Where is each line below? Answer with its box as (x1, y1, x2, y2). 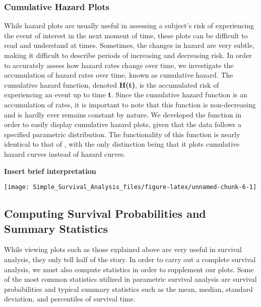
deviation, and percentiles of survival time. (4, 293, 136, 304)
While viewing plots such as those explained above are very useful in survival (4, 244, 242, 255)
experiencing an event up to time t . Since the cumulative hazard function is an (4, 89, 247, 100)
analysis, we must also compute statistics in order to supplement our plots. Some (4, 264, 254, 274)
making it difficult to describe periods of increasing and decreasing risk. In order (4, 50, 252, 60)
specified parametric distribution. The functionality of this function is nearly (4, 129, 240, 139)
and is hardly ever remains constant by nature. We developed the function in (4, 109, 241, 119)
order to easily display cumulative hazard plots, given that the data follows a (4, 119, 241, 130)
